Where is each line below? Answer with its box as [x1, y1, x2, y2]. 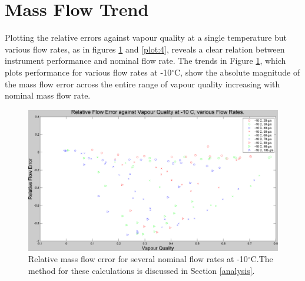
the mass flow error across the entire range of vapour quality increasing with [5, 77, 280, 90]
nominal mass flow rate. [5, 89, 91, 102]
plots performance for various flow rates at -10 [5, 66, 172, 78]
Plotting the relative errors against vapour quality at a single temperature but [5, 31, 287, 44]
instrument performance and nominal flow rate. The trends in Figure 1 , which [5, 54, 286, 67]
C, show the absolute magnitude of [174, 66, 300, 78]
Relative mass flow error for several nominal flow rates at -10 [28, 253, 248, 265]
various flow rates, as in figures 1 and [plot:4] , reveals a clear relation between [5, 43, 285, 55]
